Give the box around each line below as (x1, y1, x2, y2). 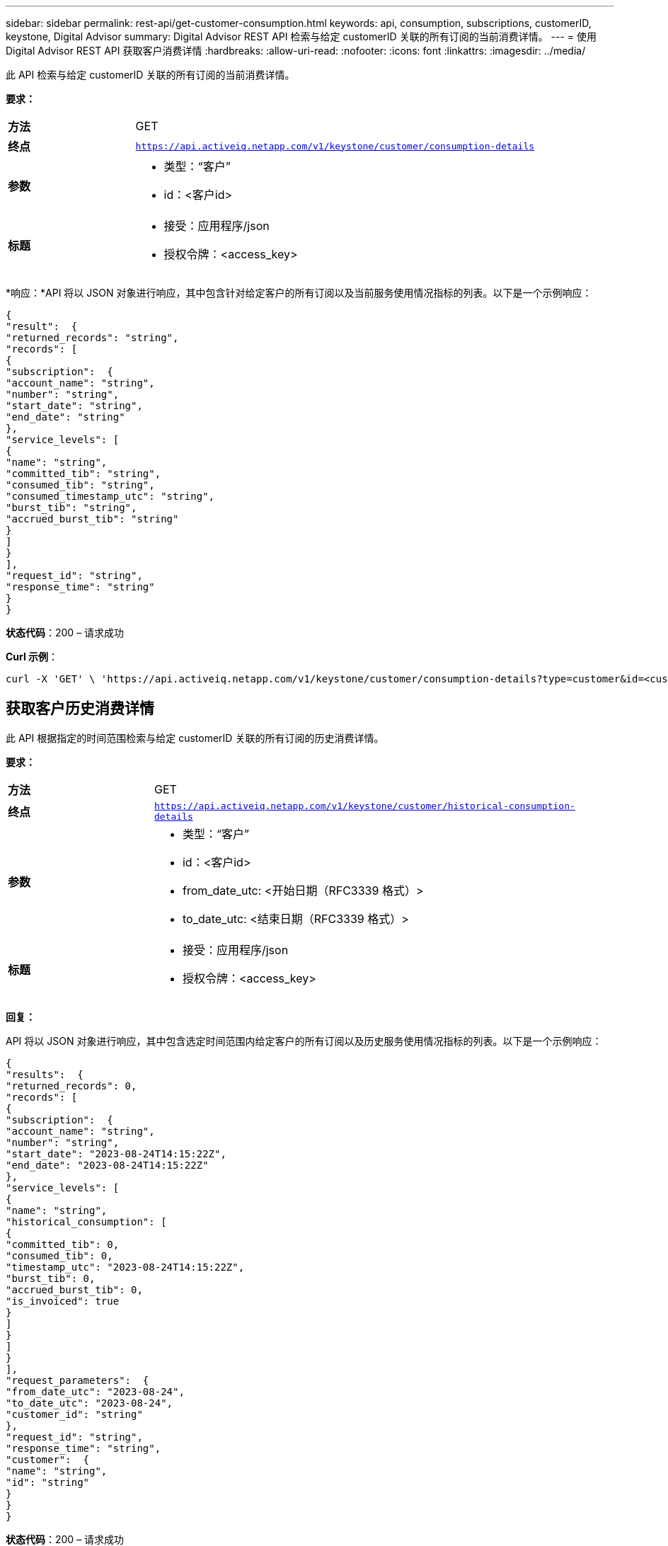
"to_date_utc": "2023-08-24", (6, 1397, 173, 1409)
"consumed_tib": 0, (6, 1249, 113, 1261)
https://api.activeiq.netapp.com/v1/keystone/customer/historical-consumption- (154, 800, 575, 811)
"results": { (6, 1068, 83, 1080)
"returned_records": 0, (6, 1080, 137, 1092)
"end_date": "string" (6, 411, 125, 423)
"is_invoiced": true (6, 1295, 120, 1307)
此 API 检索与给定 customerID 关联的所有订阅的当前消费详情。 (6, 69, 295, 81)
